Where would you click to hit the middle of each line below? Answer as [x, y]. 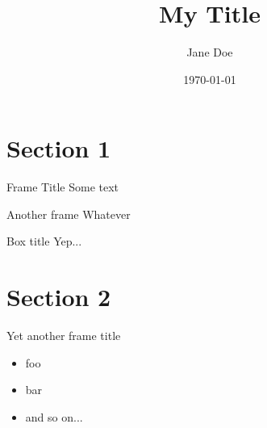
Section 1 [59, 148]
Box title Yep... [44, 241]
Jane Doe [210, 52]
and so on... [54, 416]
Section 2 [59, 297]
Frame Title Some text [63, 187]
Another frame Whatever [69, 214]
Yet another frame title [64, 336]
